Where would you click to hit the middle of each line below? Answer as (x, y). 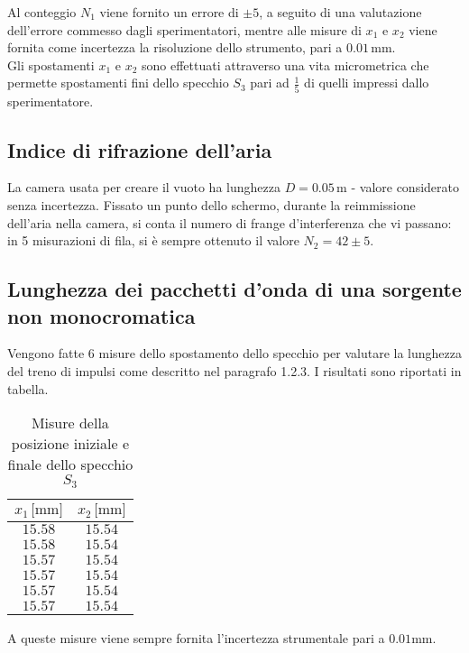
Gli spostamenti (51, 64)
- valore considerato (405, 187)
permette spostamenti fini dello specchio (118, 83)
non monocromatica (101, 315)
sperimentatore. (51, 101)
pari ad (270, 83)
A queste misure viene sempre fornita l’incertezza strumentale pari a (196, 638)
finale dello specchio (70, 464)
